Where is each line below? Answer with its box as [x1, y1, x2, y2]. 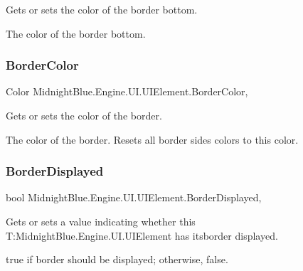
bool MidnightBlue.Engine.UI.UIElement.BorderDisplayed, [6, 190, 262, 205]
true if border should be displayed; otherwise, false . [6, 252, 228, 267]
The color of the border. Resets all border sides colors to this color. [6, 132, 299, 147]
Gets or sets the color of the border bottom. [6, 2, 198, 16]
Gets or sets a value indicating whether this [6, 214, 196, 228]
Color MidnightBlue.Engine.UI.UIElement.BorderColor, [6, 84, 248, 99]
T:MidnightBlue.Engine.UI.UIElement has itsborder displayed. [6, 228, 278, 243]
